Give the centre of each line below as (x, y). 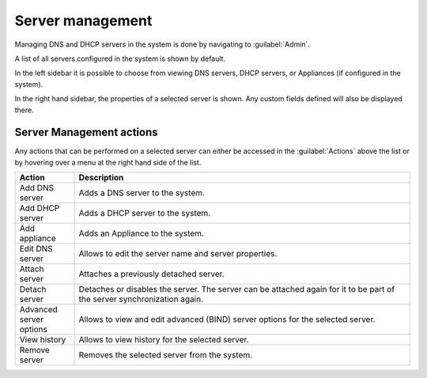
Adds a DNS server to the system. (142, 193)
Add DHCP (40, 208)
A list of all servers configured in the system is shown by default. (120, 59)
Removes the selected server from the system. (166, 355)
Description (101, 178)
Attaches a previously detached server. (151, 274)
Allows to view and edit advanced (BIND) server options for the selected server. (227, 319)
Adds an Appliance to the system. (142, 233)
